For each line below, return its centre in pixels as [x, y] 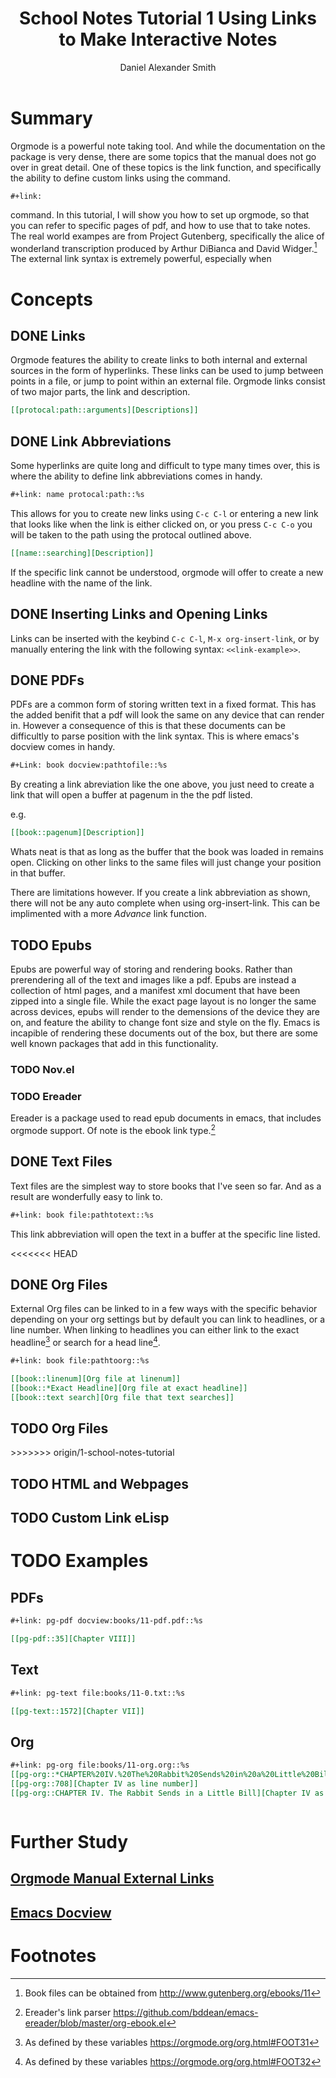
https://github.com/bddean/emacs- [186, 2012]
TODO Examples [79, 1561]
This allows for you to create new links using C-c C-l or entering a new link [164, 513]
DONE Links [48, 335]
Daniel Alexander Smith [168, 67]
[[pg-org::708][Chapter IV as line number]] [104, 1783]
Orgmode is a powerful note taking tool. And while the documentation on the [168, 146]
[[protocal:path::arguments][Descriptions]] [104, 410]
